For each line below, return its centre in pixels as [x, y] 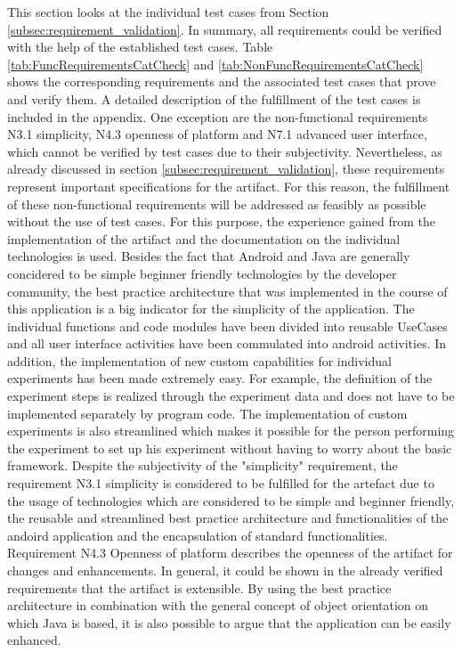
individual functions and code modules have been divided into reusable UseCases [227, 326]
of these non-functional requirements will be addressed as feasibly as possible [217, 204]
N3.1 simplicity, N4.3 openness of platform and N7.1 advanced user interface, [217, 134]
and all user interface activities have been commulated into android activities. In [227, 343]
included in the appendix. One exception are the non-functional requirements [218, 116]
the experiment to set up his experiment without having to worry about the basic [230, 448]
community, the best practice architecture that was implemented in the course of [227, 291]
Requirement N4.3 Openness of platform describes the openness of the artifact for [230, 553]
